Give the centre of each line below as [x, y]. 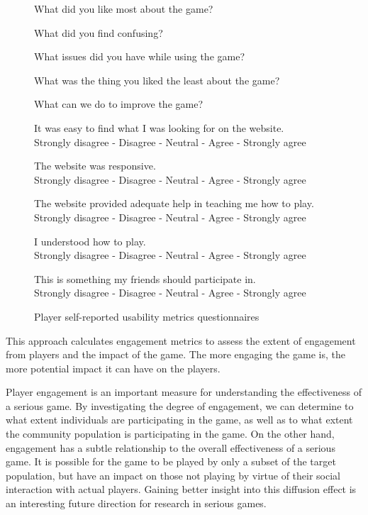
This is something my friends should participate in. [145, 278]
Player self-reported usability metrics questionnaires [147, 316]
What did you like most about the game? [124, 9]
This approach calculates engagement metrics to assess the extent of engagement [181, 340]
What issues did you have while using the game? [140, 56]
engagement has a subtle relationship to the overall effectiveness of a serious [171, 447]
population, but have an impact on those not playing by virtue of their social [173, 475]
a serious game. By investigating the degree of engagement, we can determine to [180, 405]
